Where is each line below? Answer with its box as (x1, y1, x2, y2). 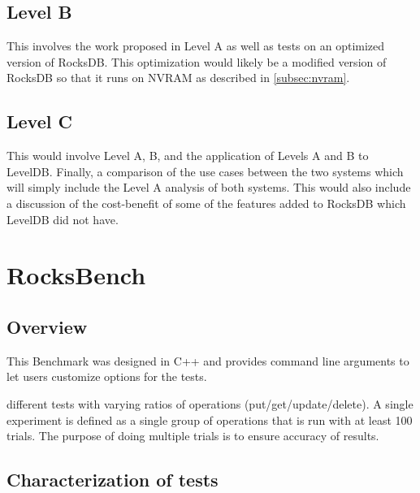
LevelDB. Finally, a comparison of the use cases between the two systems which (6, 162, 404, 179)
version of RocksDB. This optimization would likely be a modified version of (6, 53, 387, 70)
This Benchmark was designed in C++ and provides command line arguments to (6, 352, 409, 369)
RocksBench (6, 258, 146, 292)
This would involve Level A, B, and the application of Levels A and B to (6, 147, 369, 164)
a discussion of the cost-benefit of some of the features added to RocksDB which (6, 194, 406, 211)
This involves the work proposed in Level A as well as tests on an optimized (6, 37, 385, 54)
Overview (6, 314, 88, 339)
